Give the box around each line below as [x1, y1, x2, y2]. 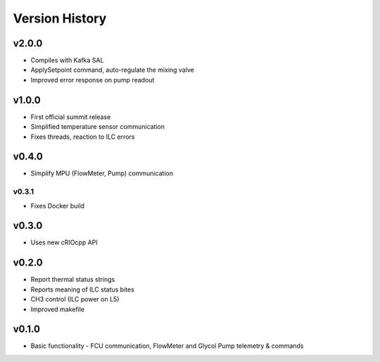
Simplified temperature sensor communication [30, 123, 165, 131]
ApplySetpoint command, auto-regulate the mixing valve [30, 65, 195, 74]
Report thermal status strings [30, 275, 115, 284]
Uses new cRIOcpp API [30, 238, 98, 246]
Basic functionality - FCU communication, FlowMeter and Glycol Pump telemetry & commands [30, 342, 304, 350]
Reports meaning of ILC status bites [30, 285, 135, 294]
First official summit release [30, 113, 111, 121]
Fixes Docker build [30, 201, 84, 210]
